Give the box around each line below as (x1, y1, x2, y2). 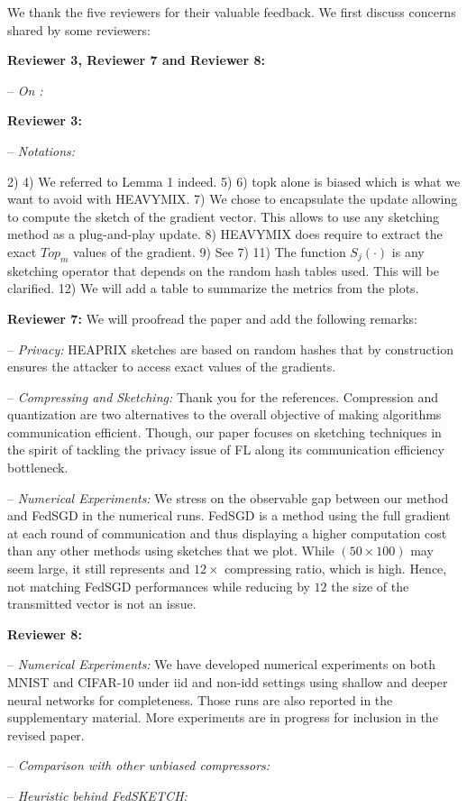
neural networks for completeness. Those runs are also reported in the (7, 690, 393, 709)
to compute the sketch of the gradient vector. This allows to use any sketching (7, 207, 440, 225)
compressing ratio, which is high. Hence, (224, 559, 447, 578)
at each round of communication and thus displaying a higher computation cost (7, 523, 447, 542)
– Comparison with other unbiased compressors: (7, 756, 270, 775)
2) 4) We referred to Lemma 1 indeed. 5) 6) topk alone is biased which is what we (7, 171, 461, 190)
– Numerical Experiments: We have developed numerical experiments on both (7, 655, 435, 674)
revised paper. (7, 725, 85, 744)
